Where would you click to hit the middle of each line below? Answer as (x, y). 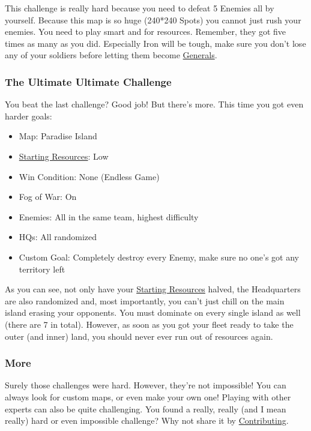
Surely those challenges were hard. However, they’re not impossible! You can (146, 385)
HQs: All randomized (58, 237)
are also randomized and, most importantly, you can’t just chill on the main (145, 300)
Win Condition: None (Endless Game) (89, 176)
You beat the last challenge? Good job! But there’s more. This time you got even (154, 104)
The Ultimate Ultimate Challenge (88, 81)
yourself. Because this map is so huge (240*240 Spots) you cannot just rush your (153, 20)
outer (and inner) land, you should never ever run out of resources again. (139, 336)
